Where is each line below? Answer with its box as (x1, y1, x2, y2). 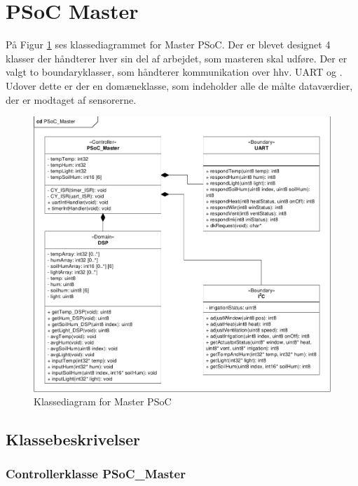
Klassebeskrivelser (6, 428, 140, 450)
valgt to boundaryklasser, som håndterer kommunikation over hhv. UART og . (6, 65, 343, 79)
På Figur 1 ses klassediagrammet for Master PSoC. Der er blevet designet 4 (6, 37, 331, 52)
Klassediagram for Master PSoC (34, 394, 172, 409)
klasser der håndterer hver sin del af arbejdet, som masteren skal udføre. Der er (6, 50, 347, 65)
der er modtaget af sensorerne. (6, 92, 137, 107)
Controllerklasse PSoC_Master (6, 465, 186, 482)
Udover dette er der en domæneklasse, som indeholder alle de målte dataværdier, (6, 78, 353, 93)
